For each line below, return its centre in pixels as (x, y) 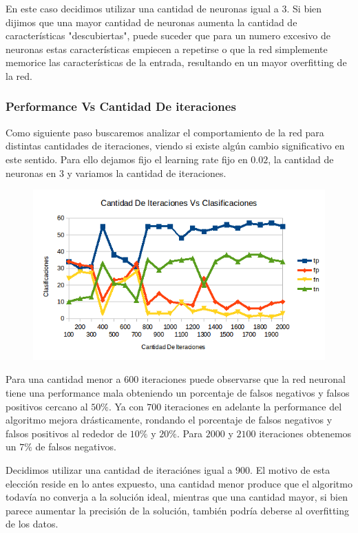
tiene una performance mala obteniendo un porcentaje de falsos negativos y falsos (178, 393)
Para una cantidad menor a (63, 379)
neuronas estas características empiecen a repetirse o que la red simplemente (167, 49)
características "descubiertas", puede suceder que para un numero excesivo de (168, 35)
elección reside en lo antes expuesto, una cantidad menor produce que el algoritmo (179, 483)
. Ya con (126, 406)
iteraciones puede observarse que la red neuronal (243, 379)
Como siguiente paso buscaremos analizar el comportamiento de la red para (165, 132)
